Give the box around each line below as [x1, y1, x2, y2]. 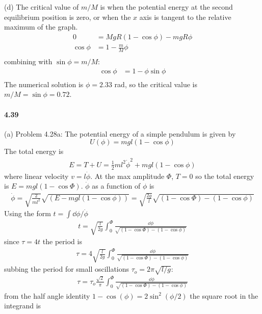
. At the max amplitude [90, 170, 165, 181]
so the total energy [195, 170, 254, 181]
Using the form [4, 208, 51, 219]
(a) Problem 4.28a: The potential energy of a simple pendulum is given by [4, 128, 236, 139]
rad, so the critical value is [114, 78, 198, 89]
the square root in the [190, 290, 258, 301]
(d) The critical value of [4, 2, 79, 12]
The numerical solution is [4, 78, 84, 89]
